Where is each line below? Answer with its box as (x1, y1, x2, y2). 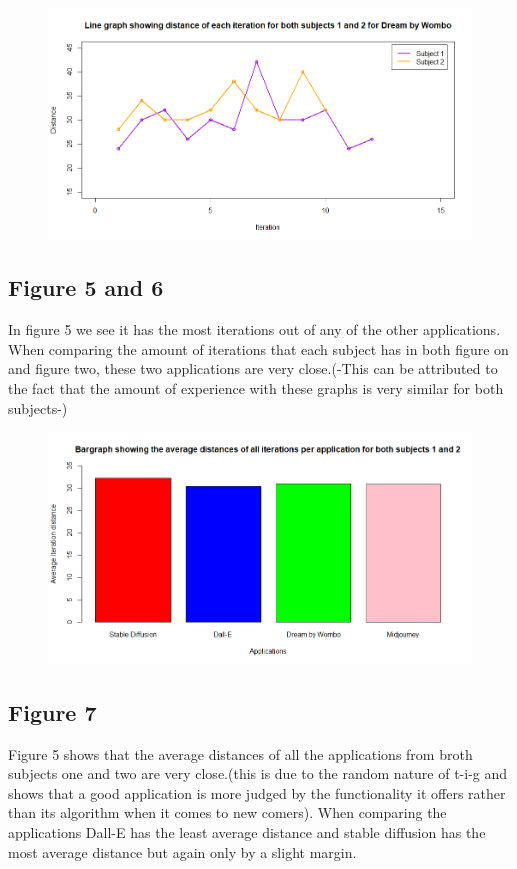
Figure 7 (8, 696, 97, 727)
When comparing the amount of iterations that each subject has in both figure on (8, 338, 509, 359)
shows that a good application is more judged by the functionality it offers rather (8, 782, 506, 803)
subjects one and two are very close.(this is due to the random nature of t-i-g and (8, 763, 508, 784)
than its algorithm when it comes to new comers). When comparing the (8, 802, 447, 823)
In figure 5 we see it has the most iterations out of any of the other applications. (8, 319, 501, 340)
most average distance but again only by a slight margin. (8, 841, 357, 862)
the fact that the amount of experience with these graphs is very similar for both (8, 378, 504, 399)
